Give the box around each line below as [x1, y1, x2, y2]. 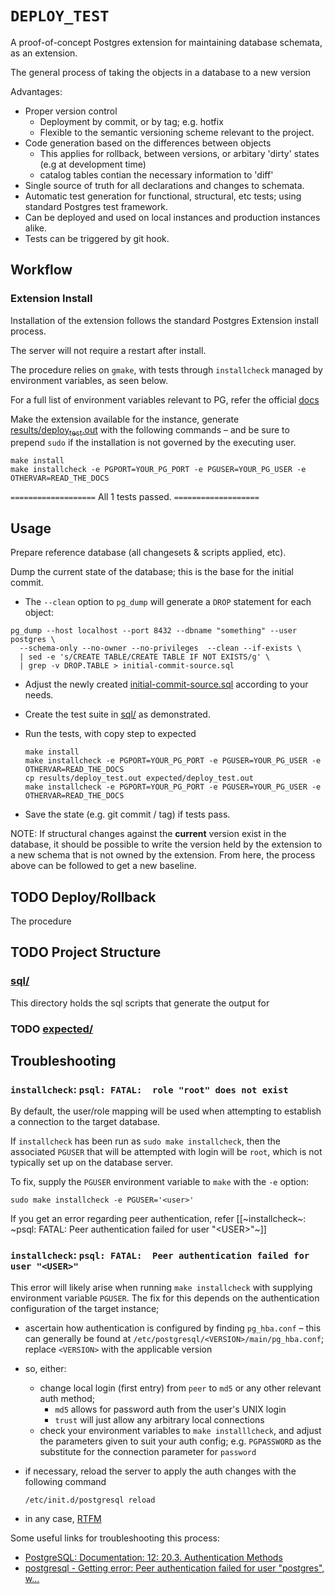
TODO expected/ [10, 1022, 94, 1036]
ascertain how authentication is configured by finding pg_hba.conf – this [24, 1322, 322, 1334]
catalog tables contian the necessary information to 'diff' [39, 168, 274, 181]
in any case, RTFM [24, 1512, 102, 1524]
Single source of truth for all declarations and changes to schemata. [24, 179, 305, 191]
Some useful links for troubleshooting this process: [10, 1532, 220, 1544]
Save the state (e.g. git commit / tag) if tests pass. [24, 808, 231, 821]
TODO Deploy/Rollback [10, 888, 157, 906]
